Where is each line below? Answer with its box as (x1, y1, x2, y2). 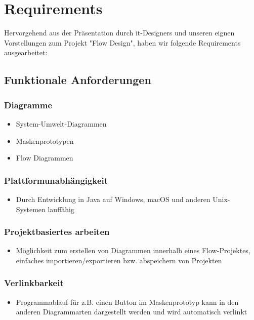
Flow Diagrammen (16, 152, 73, 163)
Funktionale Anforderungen (4, 72, 151, 88)
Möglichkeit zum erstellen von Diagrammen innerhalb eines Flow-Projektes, (16, 245, 250, 256)
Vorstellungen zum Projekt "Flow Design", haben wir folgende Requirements (4, 37, 241, 48)
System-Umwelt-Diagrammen (16, 118, 107, 129)
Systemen (16, 204, 46, 214)
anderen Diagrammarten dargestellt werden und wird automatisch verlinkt (16, 306, 247, 317)
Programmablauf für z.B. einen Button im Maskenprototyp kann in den (16, 296, 239, 307)
